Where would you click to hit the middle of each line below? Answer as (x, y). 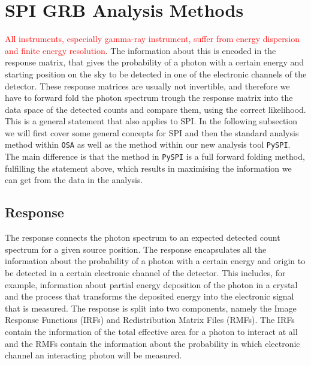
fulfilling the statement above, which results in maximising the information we (148, 168)
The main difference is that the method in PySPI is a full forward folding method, (155, 156)
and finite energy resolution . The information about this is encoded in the (141, 50)
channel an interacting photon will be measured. (93, 355)
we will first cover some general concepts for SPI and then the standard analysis (152, 132)
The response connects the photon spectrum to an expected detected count (143, 237)
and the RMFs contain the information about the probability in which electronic (153, 343)
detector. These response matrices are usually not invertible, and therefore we (147, 86)
